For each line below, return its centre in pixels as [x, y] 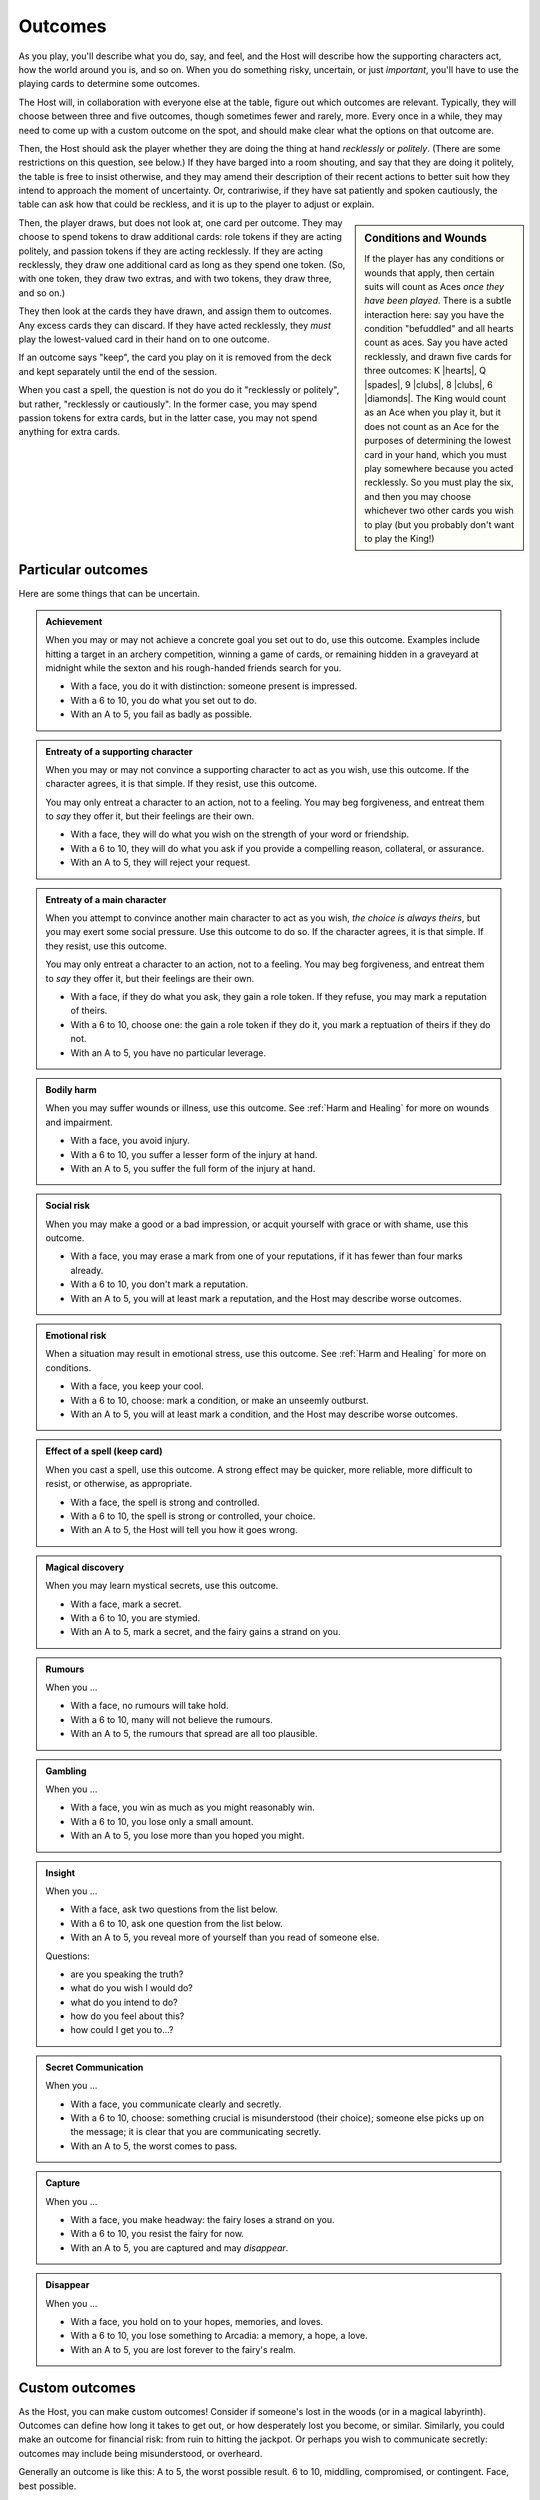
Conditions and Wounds [425, 238]
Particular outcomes [83, 570]
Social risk [67, 1206]
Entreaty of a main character [106, 899]
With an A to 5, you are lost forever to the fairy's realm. [183, 2349]
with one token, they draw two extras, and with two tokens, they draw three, [175, 279]
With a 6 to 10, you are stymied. [135, 1617]
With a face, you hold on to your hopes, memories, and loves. [197, 2321]
